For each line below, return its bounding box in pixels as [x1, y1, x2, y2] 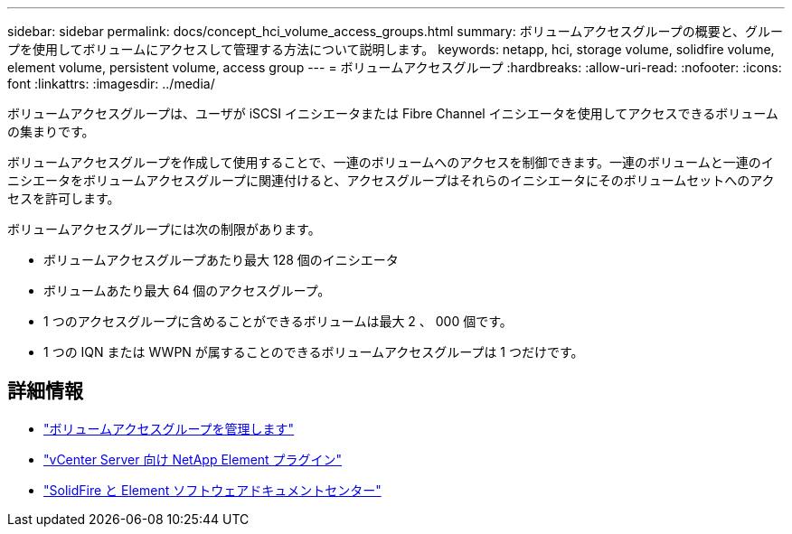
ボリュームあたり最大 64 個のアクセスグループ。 [43, 283, 331, 298]
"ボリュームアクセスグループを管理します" [43, 420, 295, 436]
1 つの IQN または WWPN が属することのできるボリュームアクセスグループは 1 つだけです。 [43, 344, 584, 360]
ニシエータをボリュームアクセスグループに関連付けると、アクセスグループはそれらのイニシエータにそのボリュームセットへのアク [7, 173, 775, 188]
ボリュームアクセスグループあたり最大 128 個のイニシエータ [43, 252, 399, 267]
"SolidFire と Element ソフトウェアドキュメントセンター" [43, 482, 382, 498]
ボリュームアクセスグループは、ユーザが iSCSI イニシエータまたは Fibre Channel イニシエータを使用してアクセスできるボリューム [7, 106, 778, 121]
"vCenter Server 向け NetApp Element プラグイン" [43, 451, 343, 467]
